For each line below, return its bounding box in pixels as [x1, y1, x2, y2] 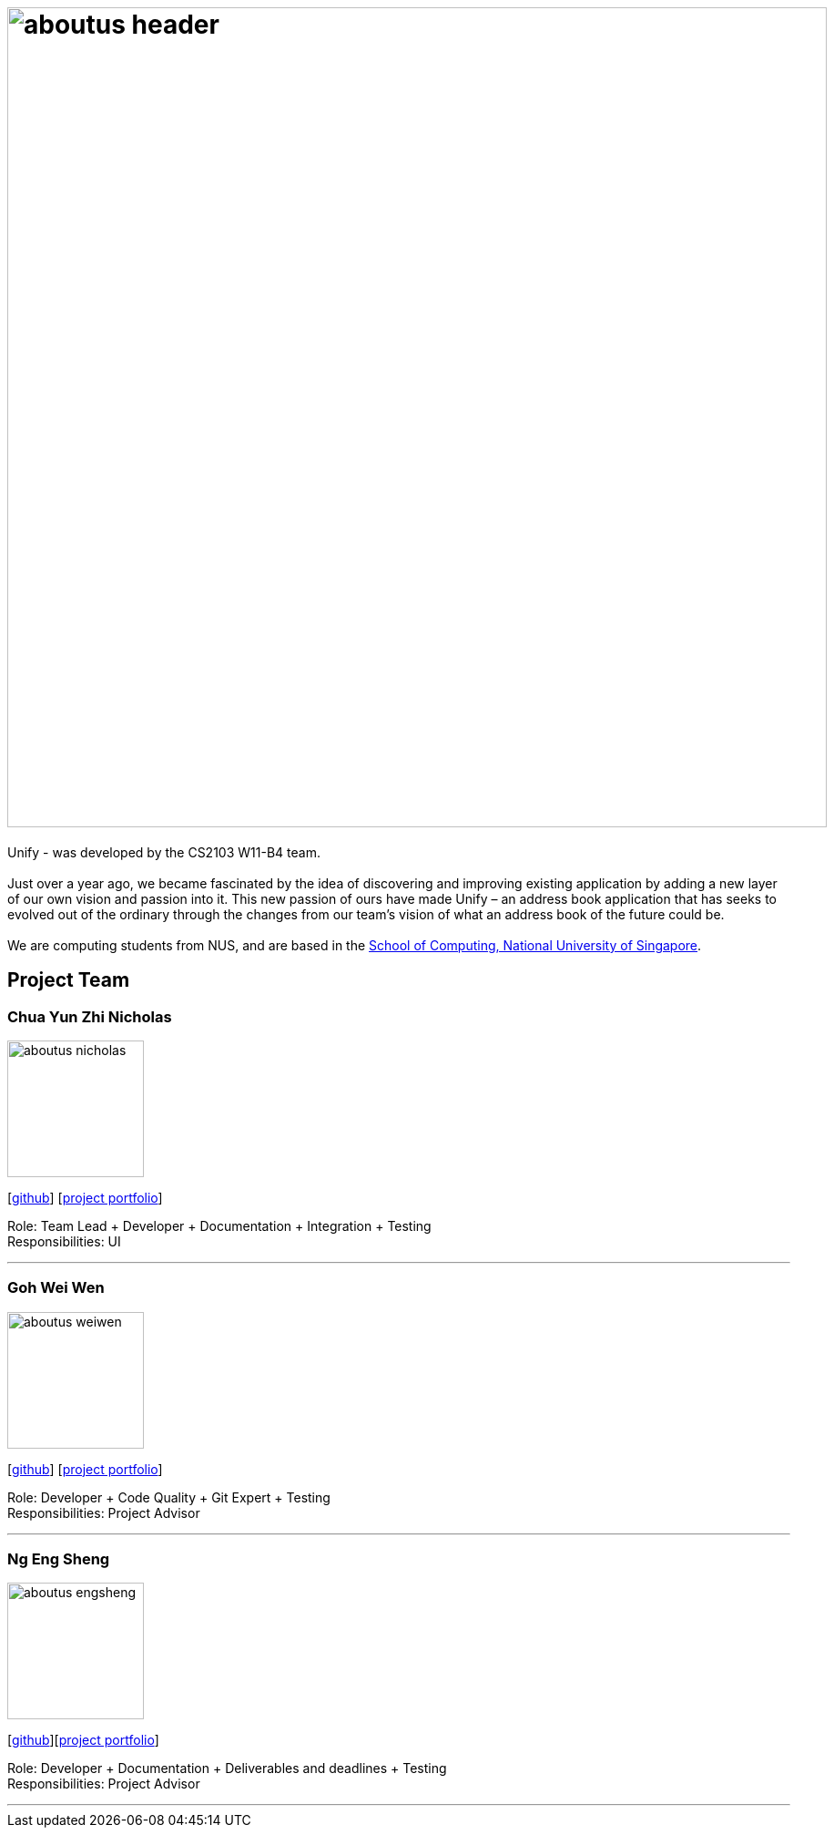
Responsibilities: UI [7, 1233, 121, 1249]
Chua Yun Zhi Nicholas [7, 1007, 172, 1026]
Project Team [7, 969, 130, 992]
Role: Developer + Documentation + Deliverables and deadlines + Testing [7, 1760, 447, 1777]
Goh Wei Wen [7, 1278, 105, 1297]
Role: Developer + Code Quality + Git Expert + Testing [7, 1489, 331, 1505]
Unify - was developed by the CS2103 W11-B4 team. [7, 844, 320, 860]
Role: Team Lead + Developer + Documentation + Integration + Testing [7, 1217, 432, 1234]
